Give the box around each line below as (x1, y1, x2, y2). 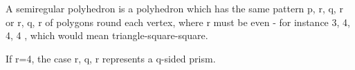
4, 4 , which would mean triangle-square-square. (6, 28, 208, 43)
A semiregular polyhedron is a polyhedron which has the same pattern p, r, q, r (6, 1, 343, 15)
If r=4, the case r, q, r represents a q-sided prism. (6, 51, 216, 65)
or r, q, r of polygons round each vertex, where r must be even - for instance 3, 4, (6, 14, 350, 29)
